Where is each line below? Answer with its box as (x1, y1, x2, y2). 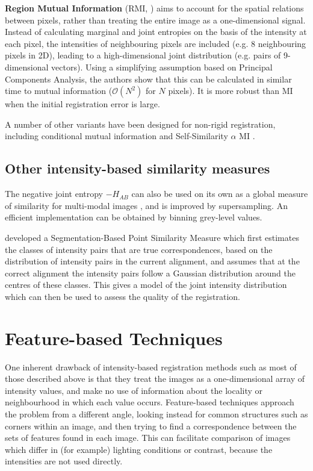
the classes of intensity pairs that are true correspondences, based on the (5, 243, 273, 255)
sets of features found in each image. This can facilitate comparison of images (5, 431, 291, 444)
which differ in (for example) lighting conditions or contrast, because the (5, 443, 273, 455)
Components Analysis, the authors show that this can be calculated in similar (5, 72, 292, 85)
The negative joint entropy (5, 187, 103, 200)
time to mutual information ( (5, 84, 113, 97)
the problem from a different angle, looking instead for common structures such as (5, 407, 308, 420)
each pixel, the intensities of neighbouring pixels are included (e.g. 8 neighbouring (5, 37, 306, 49)
